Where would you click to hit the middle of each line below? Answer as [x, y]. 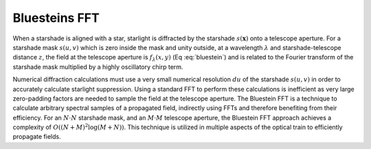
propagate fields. [37, 137]
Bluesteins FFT [56, 18]
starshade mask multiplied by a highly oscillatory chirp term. [98, 67]
